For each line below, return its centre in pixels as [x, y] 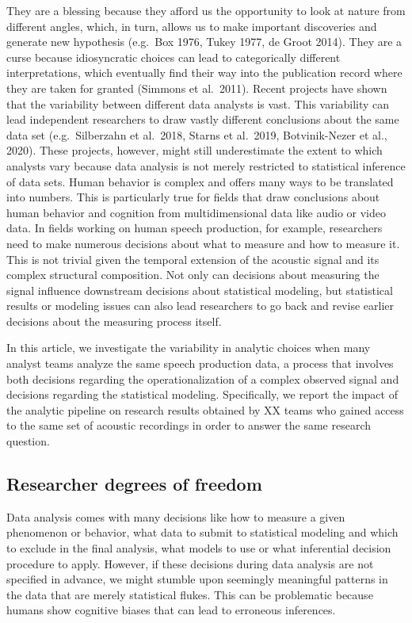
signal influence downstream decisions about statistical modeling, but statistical [200, 290]
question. [28, 441]
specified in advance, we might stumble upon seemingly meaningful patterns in [197, 579]
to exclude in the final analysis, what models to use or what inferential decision [199, 548]
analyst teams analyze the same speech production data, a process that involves [200, 363]
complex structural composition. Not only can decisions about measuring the [193, 275]
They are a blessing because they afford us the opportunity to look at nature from [206, 10]
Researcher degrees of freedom [134, 484]
